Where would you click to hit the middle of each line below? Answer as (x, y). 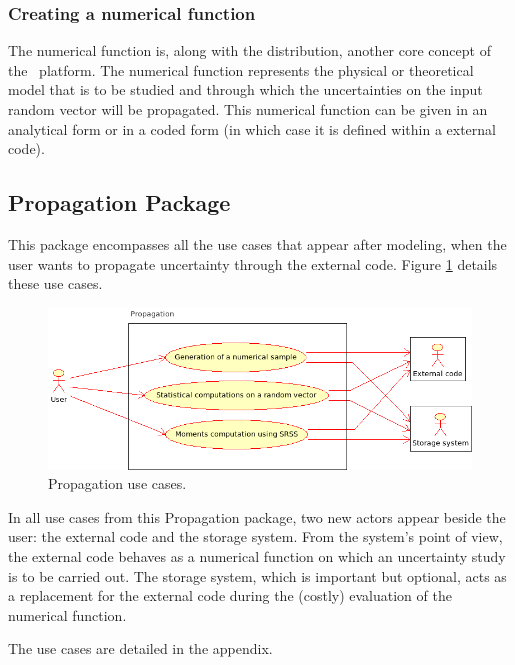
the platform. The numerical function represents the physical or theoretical (241, 69)
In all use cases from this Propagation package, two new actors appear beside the (257, 516)
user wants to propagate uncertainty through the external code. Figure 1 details (253, 263)
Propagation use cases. (117, 483)
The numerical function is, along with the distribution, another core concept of (249, 50)
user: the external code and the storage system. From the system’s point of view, (255, 536)
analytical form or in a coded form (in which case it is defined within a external (252, 128)
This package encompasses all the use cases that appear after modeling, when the (257, 243)
